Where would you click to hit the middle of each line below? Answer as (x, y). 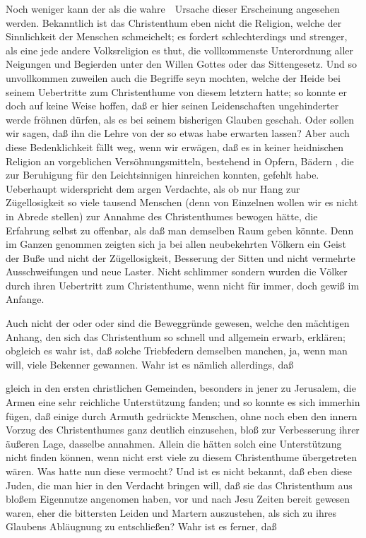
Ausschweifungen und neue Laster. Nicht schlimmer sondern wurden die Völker (177, 271)
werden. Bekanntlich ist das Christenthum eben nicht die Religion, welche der (174, 22)
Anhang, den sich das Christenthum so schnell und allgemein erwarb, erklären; (176, 336)
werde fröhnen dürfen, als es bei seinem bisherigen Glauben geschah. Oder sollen (180, 119)
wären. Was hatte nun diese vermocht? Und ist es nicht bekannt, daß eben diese (179, 471)
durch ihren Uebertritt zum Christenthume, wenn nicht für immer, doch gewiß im (183, 285)
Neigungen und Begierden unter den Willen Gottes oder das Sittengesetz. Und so (181, 64)
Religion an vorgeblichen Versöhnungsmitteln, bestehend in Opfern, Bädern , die (180, 161)
